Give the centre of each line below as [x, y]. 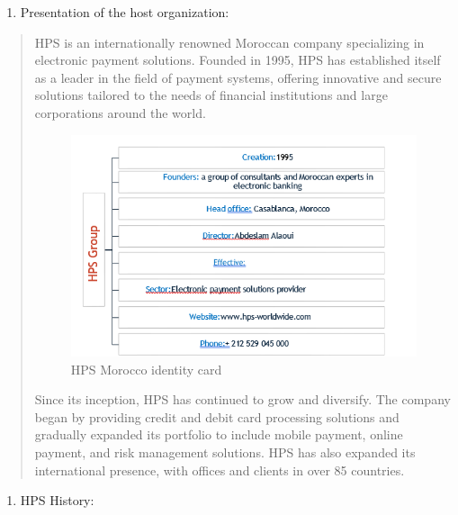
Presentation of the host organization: [125, 12]
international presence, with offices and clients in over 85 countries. [220, 470]
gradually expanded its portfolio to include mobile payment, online [219, 434]
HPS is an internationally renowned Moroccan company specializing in [229, 42]
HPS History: [57, 500]
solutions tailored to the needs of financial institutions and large [211, 95]
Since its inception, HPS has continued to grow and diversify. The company [242, 399]
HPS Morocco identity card [146, 369]
